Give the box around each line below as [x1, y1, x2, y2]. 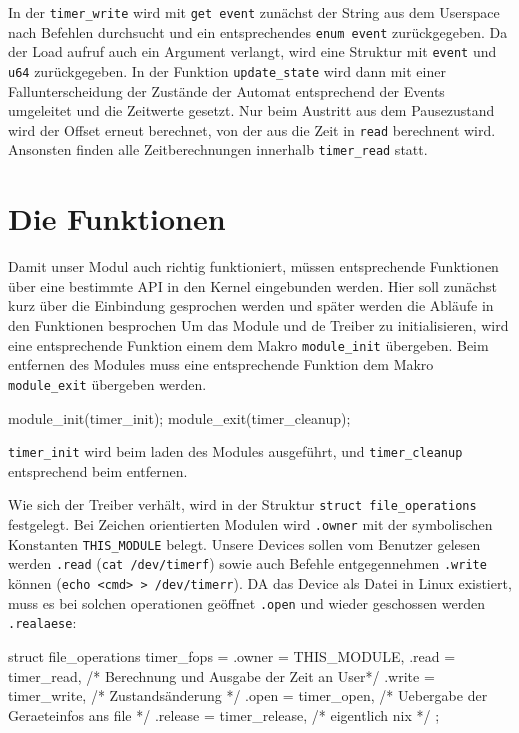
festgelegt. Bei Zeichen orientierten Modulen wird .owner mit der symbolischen [8, 514, 493, 535]
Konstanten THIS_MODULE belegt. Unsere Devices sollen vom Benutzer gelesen [8, 533, 481, 554]
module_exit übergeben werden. [8, 373, 207, 394]
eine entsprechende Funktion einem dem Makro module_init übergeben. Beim [8, 334, 489, 355]
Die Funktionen [8, 198, 226, 239]
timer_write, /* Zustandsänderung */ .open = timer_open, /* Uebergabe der [8, 685, 488, 706]
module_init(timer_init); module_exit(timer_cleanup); [8, 407, 351, 428]
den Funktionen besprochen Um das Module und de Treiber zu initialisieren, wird [8, 315, 509, 336]
